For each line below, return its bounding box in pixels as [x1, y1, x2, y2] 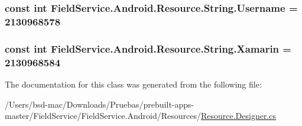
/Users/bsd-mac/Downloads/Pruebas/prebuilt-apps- [5, 98, 194, 110]
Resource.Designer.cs [200, 109, 277, 122]
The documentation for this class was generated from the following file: [5, 77, 262, 90]
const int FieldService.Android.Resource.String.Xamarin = [5, 41, 291, 56]
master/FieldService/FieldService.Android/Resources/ [5, 109, 201, 122]
